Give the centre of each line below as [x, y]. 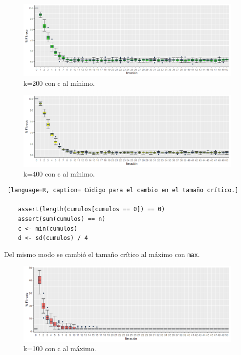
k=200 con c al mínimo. [59, 83]
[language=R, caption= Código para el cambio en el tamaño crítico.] [123, 190]
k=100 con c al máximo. [60, 348]
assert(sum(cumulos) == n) [62, 219]
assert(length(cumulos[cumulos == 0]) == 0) [91, 209]
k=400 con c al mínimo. [59, 173]
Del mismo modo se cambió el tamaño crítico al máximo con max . [102, 254]
